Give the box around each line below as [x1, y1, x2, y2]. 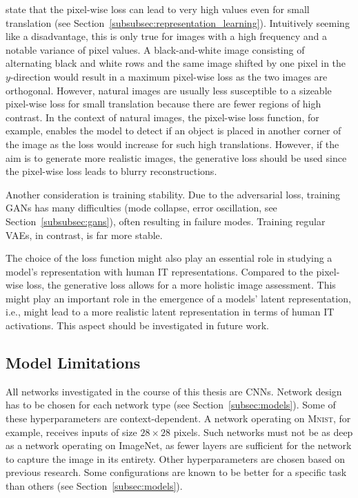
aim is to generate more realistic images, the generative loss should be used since [6, 150, 347, 165]
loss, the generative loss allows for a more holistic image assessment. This [26, 278, 336, 292]
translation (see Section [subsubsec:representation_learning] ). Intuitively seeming [6, 15, 350, 30]
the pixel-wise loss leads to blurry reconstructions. [6, 164, 217, 178]
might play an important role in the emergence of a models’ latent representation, [6, 291, 351, 305]
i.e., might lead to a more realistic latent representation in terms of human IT [6, 304, 335, 319]
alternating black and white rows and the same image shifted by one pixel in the [6, 56, 346, 70]
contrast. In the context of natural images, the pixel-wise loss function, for [6, 110, 319, 124]
